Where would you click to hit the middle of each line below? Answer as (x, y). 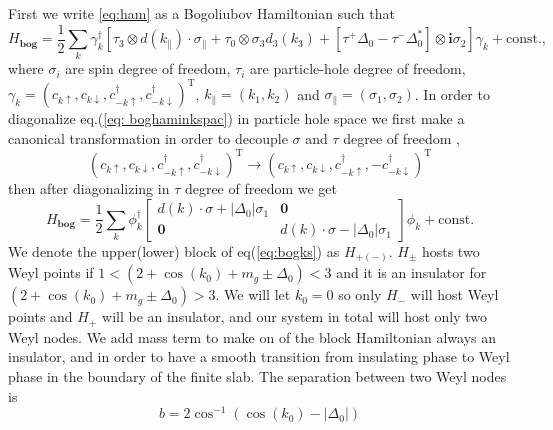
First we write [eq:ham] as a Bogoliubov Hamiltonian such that (201, 13)
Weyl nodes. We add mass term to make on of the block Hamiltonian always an (252, 336)
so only (360, 294)
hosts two (450, 250)
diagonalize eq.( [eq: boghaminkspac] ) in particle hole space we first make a (236, 118)
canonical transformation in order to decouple (148, 138)
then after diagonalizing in (89, 188)
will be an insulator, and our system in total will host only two (295, 316)
